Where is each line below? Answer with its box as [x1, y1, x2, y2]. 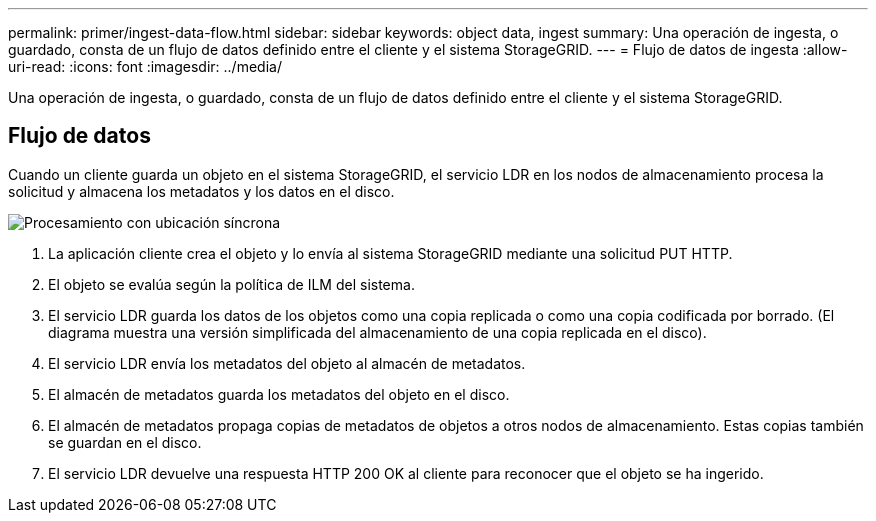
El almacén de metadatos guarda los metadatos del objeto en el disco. [48, 385, 510, 403]
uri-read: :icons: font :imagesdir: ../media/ [8, 58, 282, 75]
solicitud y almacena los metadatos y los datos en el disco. [8, 182, 395, 200]
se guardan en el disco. [48, 433, 202, 451]
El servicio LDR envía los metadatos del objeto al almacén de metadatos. [48, 354, 526, 372]
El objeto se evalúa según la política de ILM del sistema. [48, 275, 415, 293]
